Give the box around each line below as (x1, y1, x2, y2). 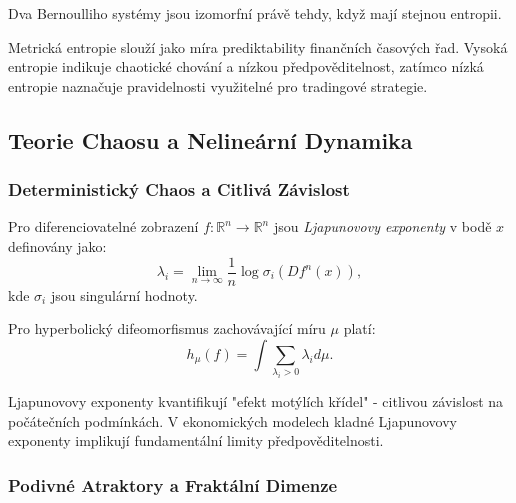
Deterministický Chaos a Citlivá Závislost (8, 177, 350, 202)
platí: (343, 318, 376, 339)
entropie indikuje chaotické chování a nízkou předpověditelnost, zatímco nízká (8, 56, 484, 77)
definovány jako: (8, 235, 107, 256)
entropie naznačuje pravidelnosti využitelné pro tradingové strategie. (8, 75, 428, 96)
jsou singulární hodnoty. (50, 284, 198, 305)
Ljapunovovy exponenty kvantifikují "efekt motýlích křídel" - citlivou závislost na (8, 391, 504, 412)
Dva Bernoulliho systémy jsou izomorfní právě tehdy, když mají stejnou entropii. (8, 3, 502, 23)
